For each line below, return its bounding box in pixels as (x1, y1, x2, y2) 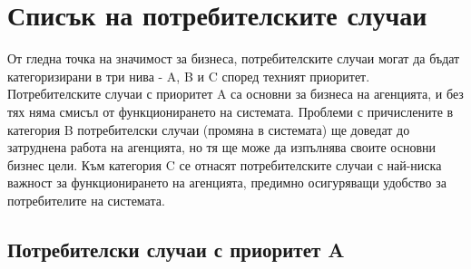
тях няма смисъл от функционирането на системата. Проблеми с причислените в (7, 101, 454, 120)
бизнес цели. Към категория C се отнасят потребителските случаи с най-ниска (7, 155, 442, 174)
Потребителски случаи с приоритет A (7, 235, 345, 263)
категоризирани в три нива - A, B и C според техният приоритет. (7, 66, 370, 85)
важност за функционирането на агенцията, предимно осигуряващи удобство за (7, 173, 446, 192)
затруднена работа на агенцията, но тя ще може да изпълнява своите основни (7, 138, 437, 157)
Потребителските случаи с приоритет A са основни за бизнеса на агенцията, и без (7, 84, 464, 103)
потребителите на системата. (7, 190, 165, 209)
